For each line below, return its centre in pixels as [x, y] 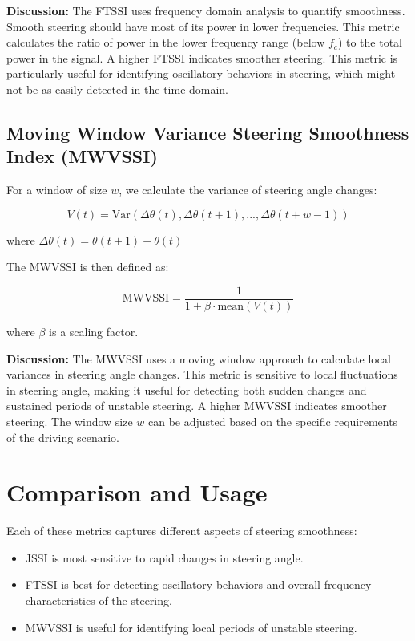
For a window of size [57, 190]
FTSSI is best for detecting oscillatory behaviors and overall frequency [198, 584]
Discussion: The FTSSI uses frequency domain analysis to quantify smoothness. [206, 10]
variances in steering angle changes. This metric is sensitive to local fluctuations [202, 374]
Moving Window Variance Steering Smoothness [208, 132]
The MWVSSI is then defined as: [88, 267]
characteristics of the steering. [99, 600]
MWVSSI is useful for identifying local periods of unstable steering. [191, 627]
